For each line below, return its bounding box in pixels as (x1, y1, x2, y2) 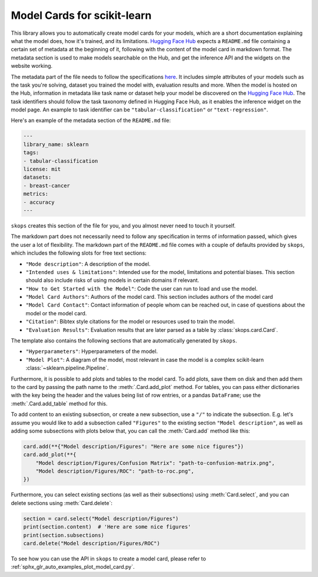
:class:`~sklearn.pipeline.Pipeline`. (25, 364, 109, 371)
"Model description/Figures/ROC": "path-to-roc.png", (35, 468, 194, 474)
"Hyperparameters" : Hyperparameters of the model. (25, 348, 158, 355)
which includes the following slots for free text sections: (11, 249, 147, 256)
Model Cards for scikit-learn (11, 9, 152, 22)
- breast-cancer (23, 182, 71, 189)
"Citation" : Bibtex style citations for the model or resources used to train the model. (25, 318, 236, 325)
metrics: (23, 190, 49, 197)
